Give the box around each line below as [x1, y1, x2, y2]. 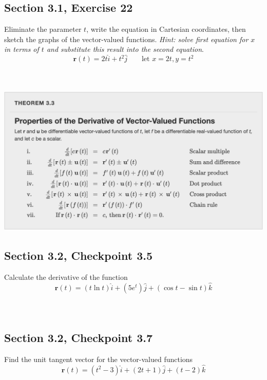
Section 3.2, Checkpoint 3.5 [4, 248, 153, 263]
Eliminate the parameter [4, 24, 82, 34]
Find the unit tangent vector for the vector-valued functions [4, 354, 193, 365]
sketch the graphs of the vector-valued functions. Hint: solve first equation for [4, 33, 249, 44]
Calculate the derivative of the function [4, 271, 128, 282]
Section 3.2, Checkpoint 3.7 [4, 330, 153, 346]
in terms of [4, 44, 39, 54]
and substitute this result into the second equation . [46, 44, 204, 54]
